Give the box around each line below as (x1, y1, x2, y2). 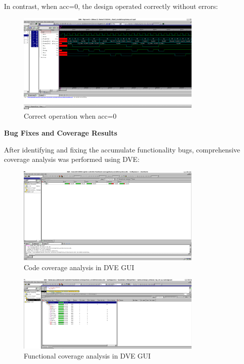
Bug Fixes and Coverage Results (4, 127, 117, 138)
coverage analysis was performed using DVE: (4, 154, 140, 164)
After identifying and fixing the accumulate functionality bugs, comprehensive (4, 144, 241, 154)
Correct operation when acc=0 (24, 111, 117, 121)
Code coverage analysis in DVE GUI (24, 262, 135, 272)
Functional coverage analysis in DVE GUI (24, 350, 151, 361)
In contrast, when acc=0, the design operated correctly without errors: (4, 1, 218, 11)
